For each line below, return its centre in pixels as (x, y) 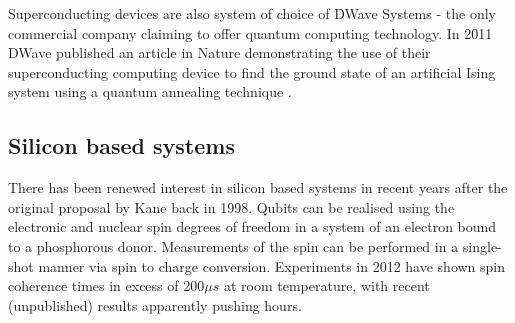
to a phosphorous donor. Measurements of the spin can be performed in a (233, 245)
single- (482, 245)
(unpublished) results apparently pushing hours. (155, 304)
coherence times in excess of (93, 285)
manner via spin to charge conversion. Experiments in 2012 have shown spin (272, 265)
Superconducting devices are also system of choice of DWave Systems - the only (252, 13)
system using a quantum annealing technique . (150, 91)
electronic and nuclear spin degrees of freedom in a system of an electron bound (252, 226)
